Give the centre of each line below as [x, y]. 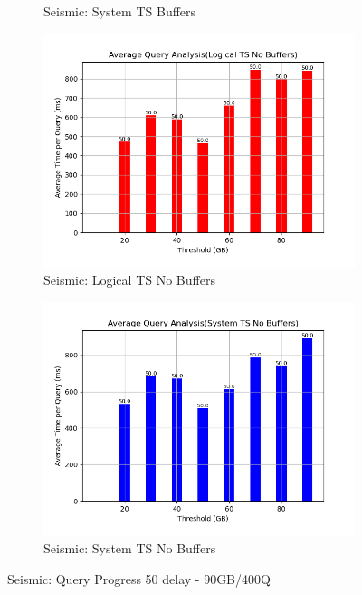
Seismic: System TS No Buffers [130, 548]
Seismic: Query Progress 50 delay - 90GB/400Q [139, 578]
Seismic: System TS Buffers [120, 11]
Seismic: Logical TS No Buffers [129, 280]
